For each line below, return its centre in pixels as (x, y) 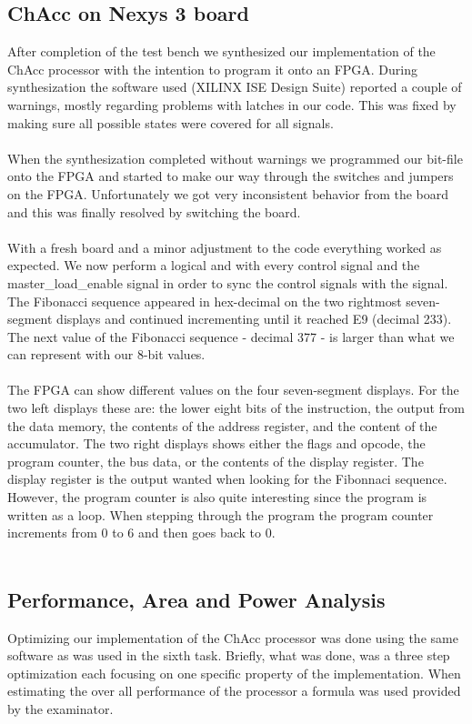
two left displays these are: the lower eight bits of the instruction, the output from (236, 408)
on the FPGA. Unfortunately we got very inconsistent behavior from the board (228, 193)
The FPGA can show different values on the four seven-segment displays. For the (233, 390)
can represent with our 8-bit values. (106, 354)
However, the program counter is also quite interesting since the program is (217, 497)
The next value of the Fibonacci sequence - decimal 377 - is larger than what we (231, 336)
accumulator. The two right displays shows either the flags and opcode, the (216, 443)
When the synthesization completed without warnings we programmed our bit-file (235, 158)
